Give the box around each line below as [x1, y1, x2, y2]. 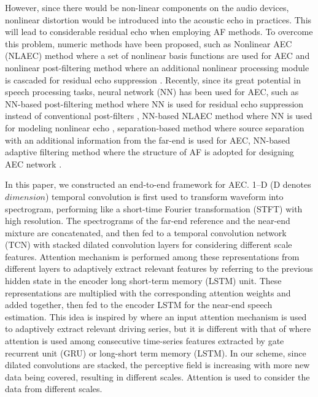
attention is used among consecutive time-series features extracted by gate [5, 334, 284, 347]
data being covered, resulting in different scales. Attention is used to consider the [5, 370, 310, 383]
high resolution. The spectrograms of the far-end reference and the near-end [5, 214, 290, 227]
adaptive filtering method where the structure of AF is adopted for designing [5, 145, 294, 158]
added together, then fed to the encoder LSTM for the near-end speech [5, 298, 273, 311]
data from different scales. [5, 382, 103, 395]
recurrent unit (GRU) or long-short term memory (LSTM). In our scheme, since [5, 346, 306, 359]
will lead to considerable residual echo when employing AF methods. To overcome [5, 25, 313, 38]
